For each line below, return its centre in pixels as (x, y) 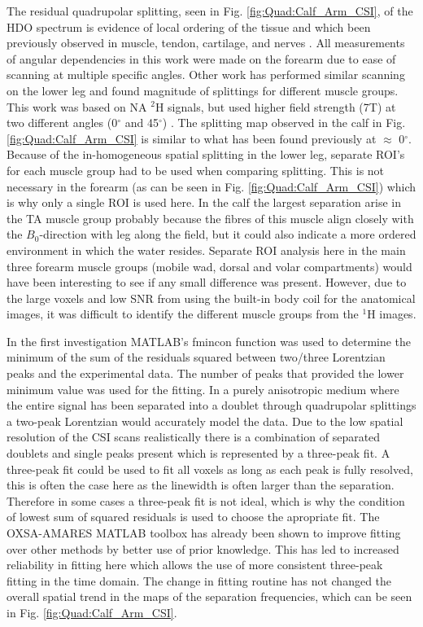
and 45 (142, 123)
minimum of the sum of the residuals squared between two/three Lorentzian (196, 357)
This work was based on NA (77, 106)
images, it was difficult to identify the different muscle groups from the (183, 314)
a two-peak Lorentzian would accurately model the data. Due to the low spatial (205, 421)
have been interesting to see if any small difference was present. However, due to (207, 282)
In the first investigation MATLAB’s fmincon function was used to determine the (209, 341)
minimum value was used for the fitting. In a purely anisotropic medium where (203, 389)
